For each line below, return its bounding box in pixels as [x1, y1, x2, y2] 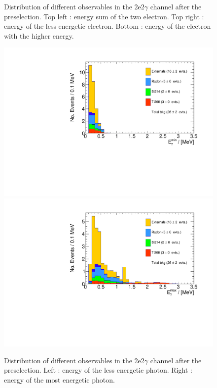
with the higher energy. [4, 30, 74, 41]
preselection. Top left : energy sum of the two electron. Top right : [4, 11, 204, 21]
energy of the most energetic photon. [4, 375, 115, 385]
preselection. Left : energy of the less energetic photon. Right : [4, 365, 192, 375]
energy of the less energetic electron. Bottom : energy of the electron [4, 21, 211, 31]
